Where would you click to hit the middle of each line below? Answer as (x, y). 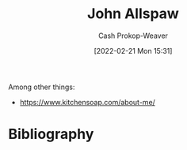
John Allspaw (133, 14)
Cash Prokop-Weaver (133, 36)
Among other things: (42, 87)
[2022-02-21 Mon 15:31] (133, 51)
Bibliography (51, 134)
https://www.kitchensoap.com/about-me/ (88, 102)
